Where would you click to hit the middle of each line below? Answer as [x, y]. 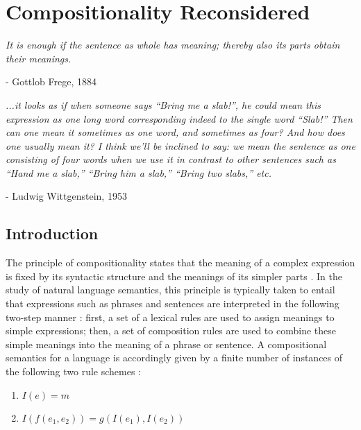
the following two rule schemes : [74, 371]
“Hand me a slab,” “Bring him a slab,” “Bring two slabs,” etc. [138, 172]
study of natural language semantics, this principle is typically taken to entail [170, 290]
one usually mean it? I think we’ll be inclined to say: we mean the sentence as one [180, 145]
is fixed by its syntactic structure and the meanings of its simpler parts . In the [174, 276]
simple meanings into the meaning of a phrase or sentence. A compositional [166, 344]
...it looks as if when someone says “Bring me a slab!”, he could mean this [163, 104]
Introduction [52, 233]
